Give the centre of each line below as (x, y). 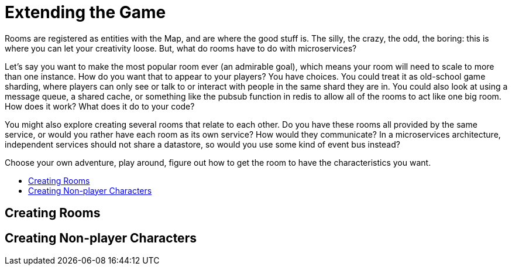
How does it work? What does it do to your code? (100, 106)
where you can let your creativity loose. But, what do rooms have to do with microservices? (181, 48)
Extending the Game (85, 12)
